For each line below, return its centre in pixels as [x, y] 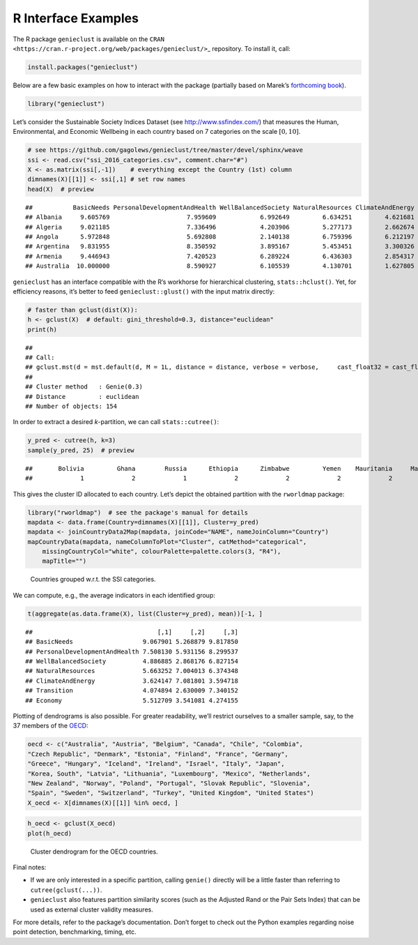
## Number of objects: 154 [71, 407]
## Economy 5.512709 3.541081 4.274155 [132, 700]
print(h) [42, 329]
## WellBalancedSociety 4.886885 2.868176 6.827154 [132, 661]
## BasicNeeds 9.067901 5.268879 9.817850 [132, 642]
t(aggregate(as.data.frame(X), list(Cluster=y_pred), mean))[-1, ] [145, 613]
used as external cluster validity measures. [92, 909]
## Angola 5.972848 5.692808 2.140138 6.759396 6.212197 [220, 236]
